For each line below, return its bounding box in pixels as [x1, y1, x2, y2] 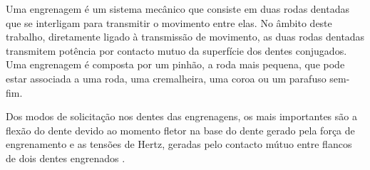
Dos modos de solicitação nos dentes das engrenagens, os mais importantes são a [6, 109, 357, 124]
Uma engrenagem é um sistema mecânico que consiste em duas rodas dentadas [6, 1, 349, 16]
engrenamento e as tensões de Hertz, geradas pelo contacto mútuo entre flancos [6, 137, 352, 152]
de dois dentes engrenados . [6, 150, 125, 165]
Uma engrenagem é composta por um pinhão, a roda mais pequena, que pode [6, 57, 345, 72]
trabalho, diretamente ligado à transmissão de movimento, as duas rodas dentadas [6, 29, 365, 44]
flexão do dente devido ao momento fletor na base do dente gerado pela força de [6, 122, 355, 137]
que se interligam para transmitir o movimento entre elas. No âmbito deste [6, 15, 332, 30]
